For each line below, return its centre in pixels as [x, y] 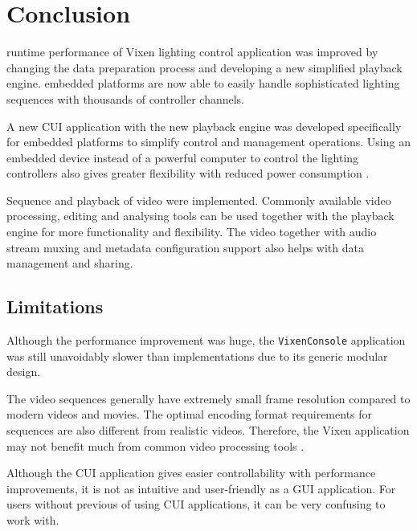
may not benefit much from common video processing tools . [155, 445]
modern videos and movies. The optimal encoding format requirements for [190, 414]
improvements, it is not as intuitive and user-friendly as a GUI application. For [201, 488]
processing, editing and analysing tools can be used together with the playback [200, 216]
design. [24, 372]
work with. [33, 520]
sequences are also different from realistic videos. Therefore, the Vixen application [208, 430]
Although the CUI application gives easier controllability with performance [191, 473]
